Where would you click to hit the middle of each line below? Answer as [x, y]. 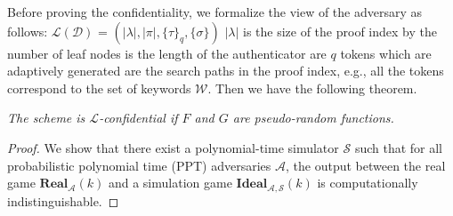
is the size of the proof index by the [340, 31]
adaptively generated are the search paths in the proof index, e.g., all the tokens [226, 71]
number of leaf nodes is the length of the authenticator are [167, 53]
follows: [28, 31]
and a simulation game [170, 183]
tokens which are [386, 53]
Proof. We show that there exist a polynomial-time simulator [173, 147]
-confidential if [138, 118]
